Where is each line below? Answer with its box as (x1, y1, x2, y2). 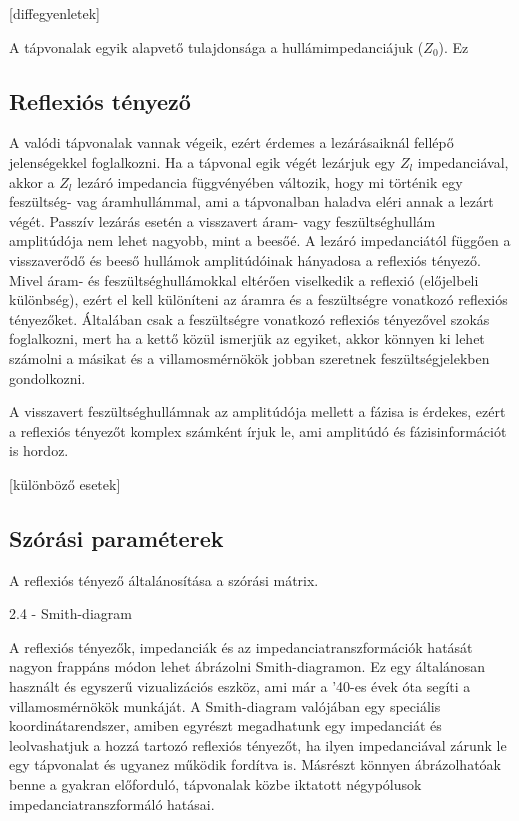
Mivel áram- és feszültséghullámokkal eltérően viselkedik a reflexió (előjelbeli (9, 269, 479, 290)
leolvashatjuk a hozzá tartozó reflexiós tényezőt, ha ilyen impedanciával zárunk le (9, 734, 507, 755)
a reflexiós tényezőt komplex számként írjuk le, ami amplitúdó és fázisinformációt (9, 420, 507, 441)
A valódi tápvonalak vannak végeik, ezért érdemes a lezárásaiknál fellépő (9, 132, 454, 153)
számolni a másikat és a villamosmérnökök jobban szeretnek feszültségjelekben (9, 347, 490, 368)
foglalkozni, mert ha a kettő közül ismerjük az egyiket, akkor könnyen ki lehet (9, 328, 485, 349)
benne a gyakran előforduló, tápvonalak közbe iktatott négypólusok (9, 774, 422, 795)
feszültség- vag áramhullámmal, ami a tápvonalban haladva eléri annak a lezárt (9, 191, 494, 212)
